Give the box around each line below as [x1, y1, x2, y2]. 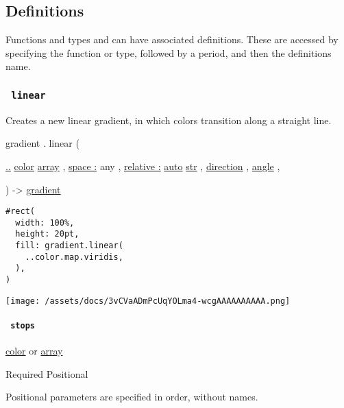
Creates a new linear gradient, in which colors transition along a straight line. [5, 112, 332, 127]
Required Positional [5, 366, 88, 381]
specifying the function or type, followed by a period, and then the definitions [5, 45, 332, 60]
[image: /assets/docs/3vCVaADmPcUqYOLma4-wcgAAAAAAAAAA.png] [5, 296, 291, 306]
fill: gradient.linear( [15, 241, 123, 251]
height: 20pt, [15, 229, 79, 239]
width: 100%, [15, 217, 75, 228]
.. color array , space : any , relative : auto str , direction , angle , [5, 158, 280, 173]
